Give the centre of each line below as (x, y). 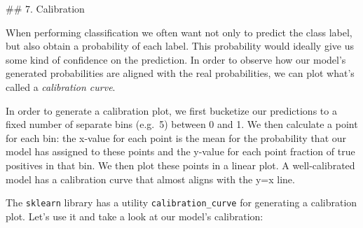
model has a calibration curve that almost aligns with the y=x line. (150, 179)
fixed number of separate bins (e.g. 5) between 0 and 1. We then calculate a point (182, 124)
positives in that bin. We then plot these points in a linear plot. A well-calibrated (180, 165)
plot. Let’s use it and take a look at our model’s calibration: (135, 216)
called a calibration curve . (61, 86)
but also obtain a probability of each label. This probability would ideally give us (180, 46)
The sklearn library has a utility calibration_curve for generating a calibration (181, 202)
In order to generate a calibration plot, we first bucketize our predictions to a (171, 110)
